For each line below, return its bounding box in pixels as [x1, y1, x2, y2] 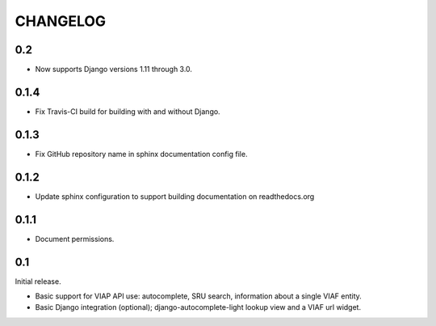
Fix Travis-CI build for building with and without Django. [35, 106, 221, 116]
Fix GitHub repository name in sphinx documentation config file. [35, 149, 248, 159]
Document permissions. [35, 234, 115, 243]
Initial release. [15, 276, 61, 286]
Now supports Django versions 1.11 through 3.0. [35, 65, 193, 74]
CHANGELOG [15, 12, 107, 30]
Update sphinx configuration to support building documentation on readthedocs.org [35, 191, 315, 201]
